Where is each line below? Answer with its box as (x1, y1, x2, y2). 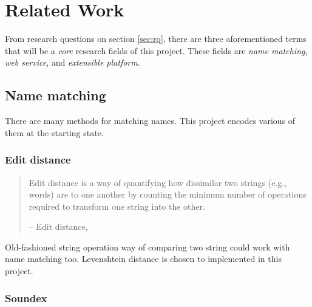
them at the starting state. (5, 126, 104, 139)
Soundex (5, 290, 47, 305)
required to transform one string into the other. (29, 199, 205, 212)
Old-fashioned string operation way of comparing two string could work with (5, 240, 290, 253)
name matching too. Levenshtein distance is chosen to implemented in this (5, 252, 282, 265)
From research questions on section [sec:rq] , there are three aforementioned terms (5, 32, 307, 45)
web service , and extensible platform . (5, 56, 140, 69)
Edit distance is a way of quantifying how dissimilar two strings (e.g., (29, 176, 287, 188)
